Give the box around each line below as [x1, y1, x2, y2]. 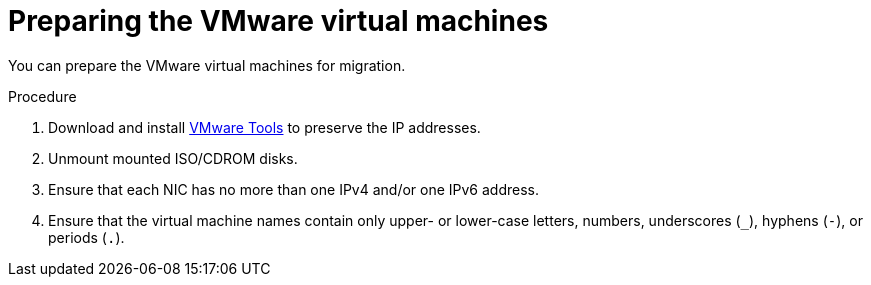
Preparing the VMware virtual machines [8, 4, 549, 38]
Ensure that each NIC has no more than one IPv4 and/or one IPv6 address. [48, 180, 540, 198]
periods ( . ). [48, 228, 125, 246]
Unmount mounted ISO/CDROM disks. [48, 149, 298, 167]
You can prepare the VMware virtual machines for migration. [8, 56, 406, 74]
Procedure [8, 87, 77, 105]
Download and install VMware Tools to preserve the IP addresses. [48, 118, 481, 136]
